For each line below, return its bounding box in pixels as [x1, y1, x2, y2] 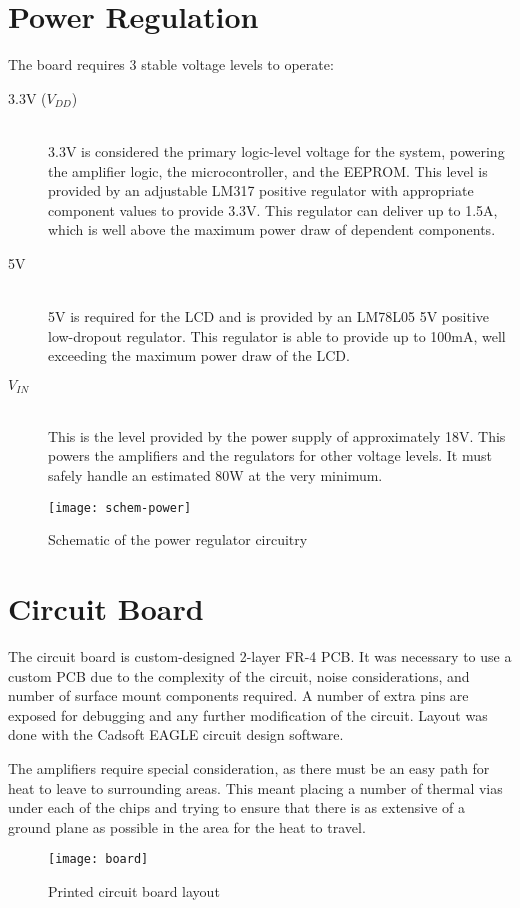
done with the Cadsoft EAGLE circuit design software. [8, 724, 344, 745]
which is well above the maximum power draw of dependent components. [48, 219, 496, 240]
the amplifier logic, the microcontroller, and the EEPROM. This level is [48, 160, 488, 181]
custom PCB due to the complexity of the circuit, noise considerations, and [8, 665, 470, 686]
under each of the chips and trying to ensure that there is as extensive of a [8, 797, 466, 818]
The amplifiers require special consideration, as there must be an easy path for [8, 758, 490, 779]
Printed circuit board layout [48, 881, 220, 902]
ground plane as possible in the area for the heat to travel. [8, 816, 366, 837]
